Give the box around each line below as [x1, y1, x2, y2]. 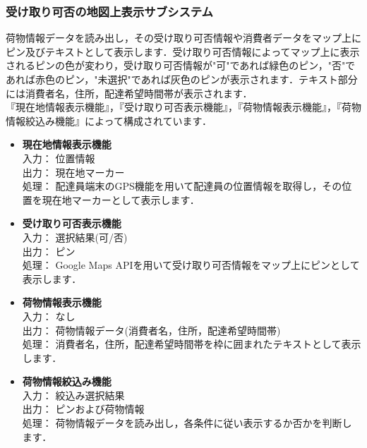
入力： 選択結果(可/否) [22, 229, 128, 244]
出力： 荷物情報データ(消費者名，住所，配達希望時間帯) [22, 322, 281, 337]
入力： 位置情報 [22, 150, 95, 165]
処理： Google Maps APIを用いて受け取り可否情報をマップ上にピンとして [22, 258, 360, 272]
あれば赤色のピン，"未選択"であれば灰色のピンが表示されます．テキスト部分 [6, 72, 358, 86]
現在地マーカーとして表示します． [42, 192, 200, 207]
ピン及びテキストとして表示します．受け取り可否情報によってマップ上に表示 [6, 44, 360, 59]
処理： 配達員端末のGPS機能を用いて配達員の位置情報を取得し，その [22, 178, 342, 193]
